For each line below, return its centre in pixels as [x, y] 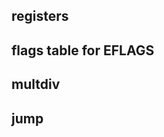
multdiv [36, 84]
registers [40, 16]
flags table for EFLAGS [83, 50]
